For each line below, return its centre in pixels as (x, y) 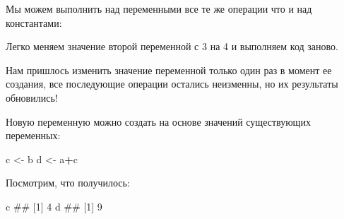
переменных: (33, 135)
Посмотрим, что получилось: (68, 183)
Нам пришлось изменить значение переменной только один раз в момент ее (169, 70)
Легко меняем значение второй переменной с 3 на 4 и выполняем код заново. (172, 46)
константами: (34, 22)
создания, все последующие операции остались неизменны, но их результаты (172, 84)
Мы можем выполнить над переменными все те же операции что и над (159, 8)
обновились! (32, 97)
